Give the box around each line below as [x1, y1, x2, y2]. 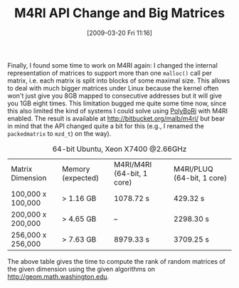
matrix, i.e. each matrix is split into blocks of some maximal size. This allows [7, 76, 230, 85]
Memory [61, 164, 90, 174]
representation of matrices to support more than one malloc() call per [7, 68, 212, 77]
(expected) [61, 173, 100, 182]
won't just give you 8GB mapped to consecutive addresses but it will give [7, 91, 223, 100]
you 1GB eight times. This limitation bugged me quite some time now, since [7, 98, 227, 108]
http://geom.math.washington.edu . [7, 272, 110, 281]
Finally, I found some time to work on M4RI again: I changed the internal [7, 61, 218, 69]
